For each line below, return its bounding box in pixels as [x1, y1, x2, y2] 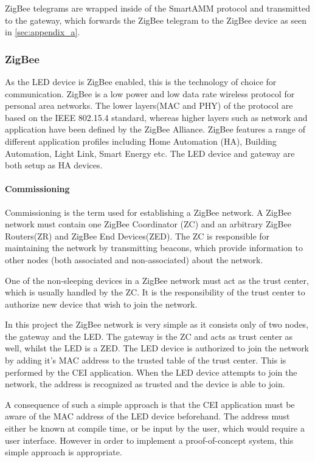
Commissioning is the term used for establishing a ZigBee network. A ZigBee [5, 205, 292, 218]
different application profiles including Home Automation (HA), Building [5, 134, 277, 147]
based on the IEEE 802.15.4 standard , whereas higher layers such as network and [5, 111, 308, 123]
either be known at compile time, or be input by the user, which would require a [5, 422, 305, 435]
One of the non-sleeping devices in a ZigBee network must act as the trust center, [5, 274, 309, 286]
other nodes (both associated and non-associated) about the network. [5, 253, 263, 266]
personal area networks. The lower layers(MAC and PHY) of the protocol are [5, 99, 293, 112]
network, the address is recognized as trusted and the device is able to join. [5, 378, 285, 390]
